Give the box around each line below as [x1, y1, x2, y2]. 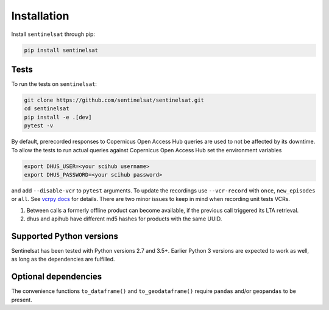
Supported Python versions [11, 231, 119, 241]
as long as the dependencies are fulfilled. [11, 256, 115, 263]
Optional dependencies [11, 272, 102, 282]
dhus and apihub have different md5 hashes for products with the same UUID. [26, 215, 222, 222]
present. [11, 296, 33, 303]
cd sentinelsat [24, 105, 69, 112]
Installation [11, 9, 69, 23]
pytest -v [24, 122, 54, 129]
